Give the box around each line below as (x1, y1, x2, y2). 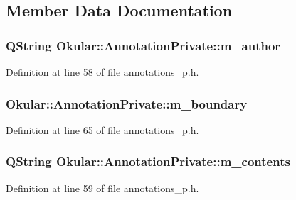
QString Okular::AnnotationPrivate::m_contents (6, 152, 290, 170)
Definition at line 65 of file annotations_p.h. (6, 122, 199, 137)
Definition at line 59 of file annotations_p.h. (6, 180, 199, 195)
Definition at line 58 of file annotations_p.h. (6, 65, 199, 79)
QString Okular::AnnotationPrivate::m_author (6, 36, 281, 54)
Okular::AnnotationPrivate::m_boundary (6, 94, 248, 112)
